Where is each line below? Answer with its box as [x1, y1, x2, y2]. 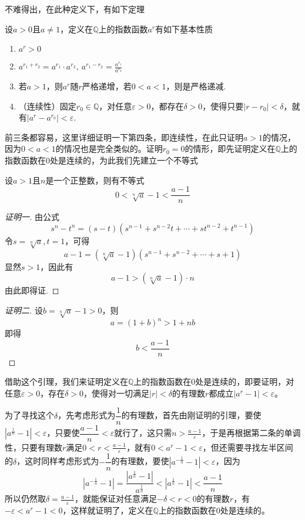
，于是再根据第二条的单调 [202, 426, 301, 439]
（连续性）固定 [18, 99, 76, 112]
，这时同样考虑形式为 [16, 455, 99, 467]
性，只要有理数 [5, 441, 62, 453]
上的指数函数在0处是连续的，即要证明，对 [133, 375, 294, 388]
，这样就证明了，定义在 [62, 504, 153, 516]
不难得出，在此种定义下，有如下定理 [5, 3, 145, 15]
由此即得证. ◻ [5, 284, 59, 296]
